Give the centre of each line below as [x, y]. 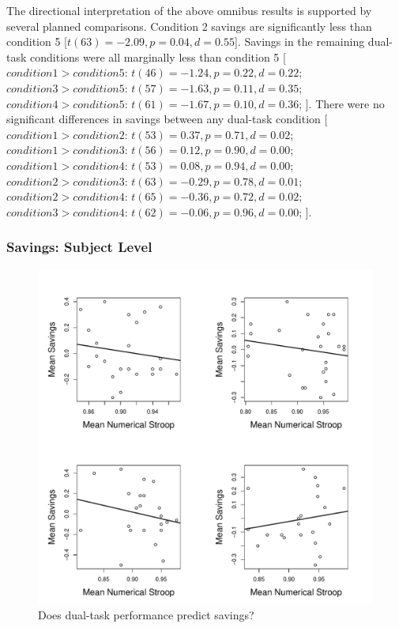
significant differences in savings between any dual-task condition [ [167, 119]
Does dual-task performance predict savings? [146, 615]
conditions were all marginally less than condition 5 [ [158, 56]
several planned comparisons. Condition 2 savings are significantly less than [189, 26]
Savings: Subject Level [79, 247]
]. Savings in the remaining [299, 41]
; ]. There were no [342, 103]
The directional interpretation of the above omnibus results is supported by [189, 10]
